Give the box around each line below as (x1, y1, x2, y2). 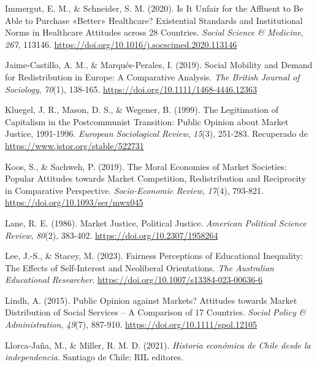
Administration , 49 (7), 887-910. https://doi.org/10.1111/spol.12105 (5, 318, 257, 331)
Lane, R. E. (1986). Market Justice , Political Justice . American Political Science (5, 216, 307, 229)
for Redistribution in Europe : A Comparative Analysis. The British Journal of (5, 70, 300, 83)
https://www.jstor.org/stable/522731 (5, 139, 144, 152)
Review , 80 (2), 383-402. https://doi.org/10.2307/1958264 (5, 228, 218, 241)
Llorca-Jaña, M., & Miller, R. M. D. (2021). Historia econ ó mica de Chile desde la (5, 338, 311, 351)
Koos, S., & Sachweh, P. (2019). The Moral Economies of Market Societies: (5, 160, 287, 172)
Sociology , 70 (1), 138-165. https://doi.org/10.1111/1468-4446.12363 (5, 82, 257, 95)
